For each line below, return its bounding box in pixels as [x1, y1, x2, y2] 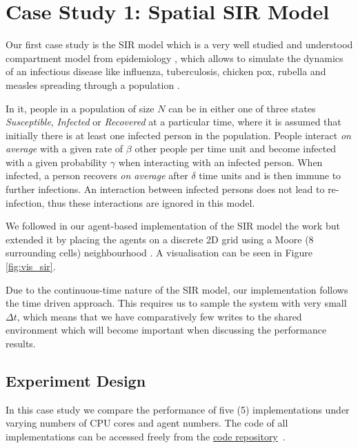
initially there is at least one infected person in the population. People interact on [6, 128, 351, 142]
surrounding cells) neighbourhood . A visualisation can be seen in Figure [6, 245, 312, 260]
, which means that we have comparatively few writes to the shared [17, 309, 302, 323]
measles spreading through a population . [6, 77, 180, 92]
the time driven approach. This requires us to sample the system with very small [6, 296, 347, 310]
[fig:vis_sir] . [6, 259, 56, 274]
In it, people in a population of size [6, 101, 155, 115]
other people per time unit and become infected [135, 141, 337, 156]
